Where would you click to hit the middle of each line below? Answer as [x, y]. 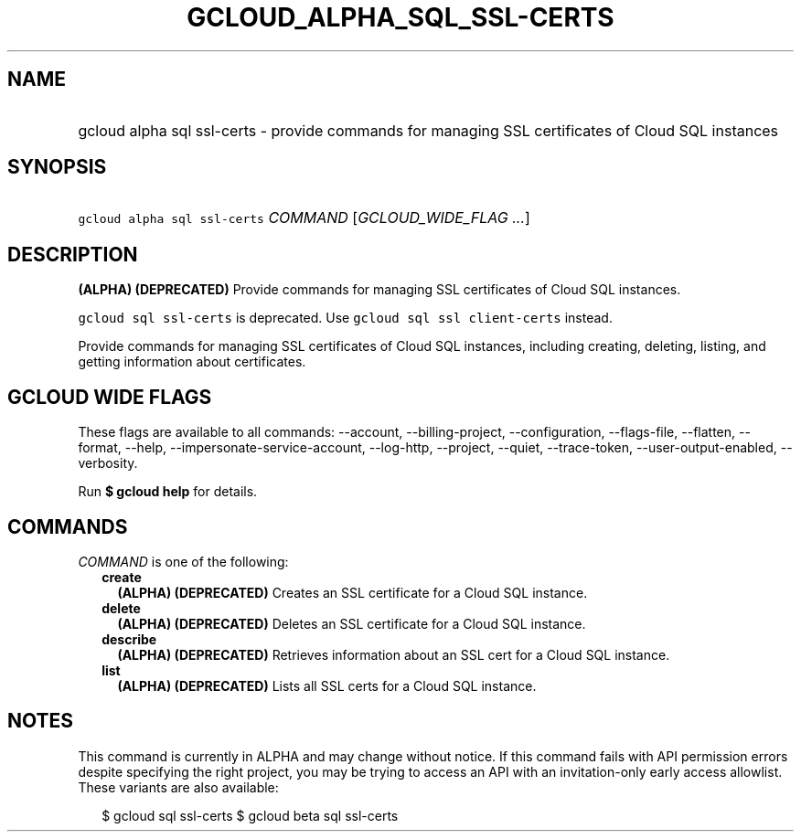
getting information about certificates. [192, 362]
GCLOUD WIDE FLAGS [110, 397]
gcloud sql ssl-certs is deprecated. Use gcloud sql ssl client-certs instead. [345, 318]
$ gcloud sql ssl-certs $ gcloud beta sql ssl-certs [250, 815]
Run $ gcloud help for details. [168, 492]
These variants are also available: [178, 787]
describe [129, 639]
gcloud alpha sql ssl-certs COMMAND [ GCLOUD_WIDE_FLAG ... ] [304, 218]
